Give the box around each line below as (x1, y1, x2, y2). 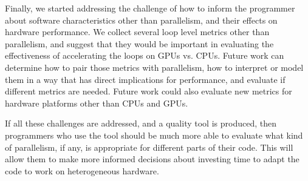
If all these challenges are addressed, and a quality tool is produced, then (5, 117, 276, 130)
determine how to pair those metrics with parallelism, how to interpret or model (5, 61, 304, 73)
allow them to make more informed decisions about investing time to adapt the (5, 153, 299, 165)
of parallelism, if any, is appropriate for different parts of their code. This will (5, 140, 293, 153)
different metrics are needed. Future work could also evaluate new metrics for (5, 85, 292, 97)
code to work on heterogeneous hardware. (5, 164, 159, 177)
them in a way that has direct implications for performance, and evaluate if (5, 73, 286, 85)
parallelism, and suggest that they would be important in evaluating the (5, 37, 274, 50)
